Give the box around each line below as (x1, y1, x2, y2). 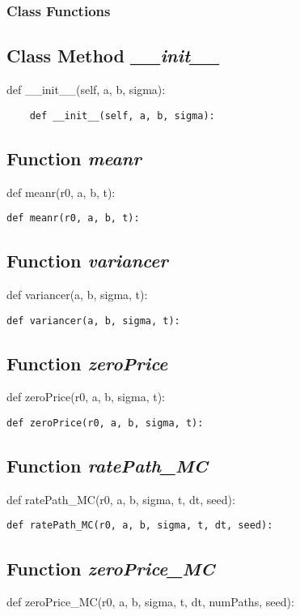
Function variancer (6, 248, 168, 273)
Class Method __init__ (6, 43, 220, 68)
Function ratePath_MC (6, 453, 208, 478)
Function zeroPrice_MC (6, 555, 215, 580)
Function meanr (6, 145, 142, 170)
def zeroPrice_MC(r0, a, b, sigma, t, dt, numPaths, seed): (6, 593, 294, 610)
